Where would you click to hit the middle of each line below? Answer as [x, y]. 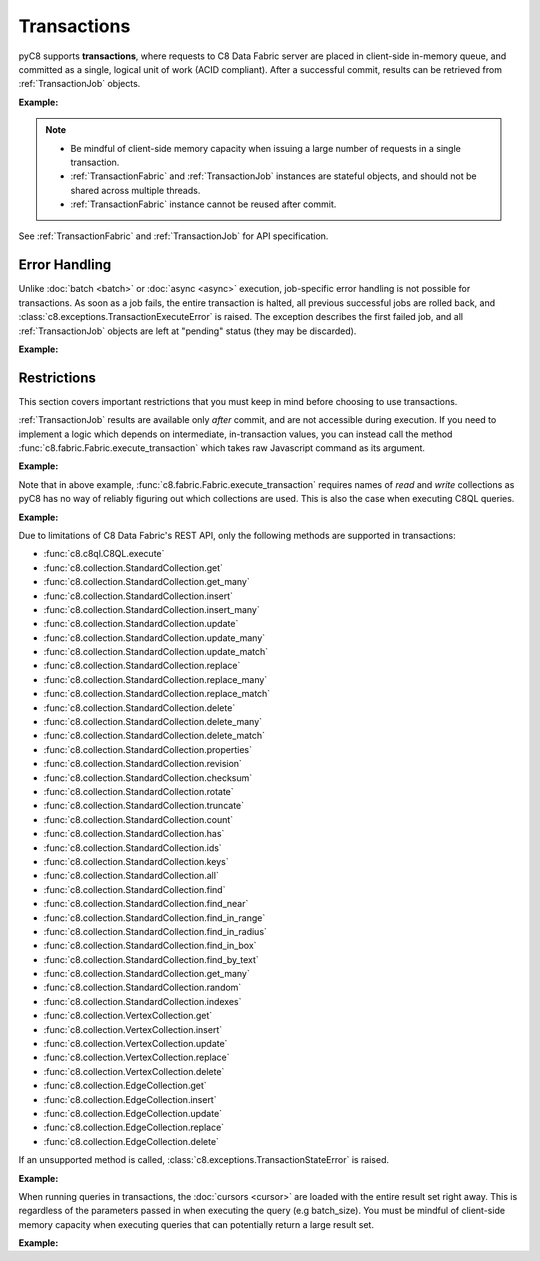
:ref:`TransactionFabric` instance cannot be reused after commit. [203, 204]
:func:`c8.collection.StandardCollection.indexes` [142, 1001]
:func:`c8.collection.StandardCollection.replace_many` [155, 679]
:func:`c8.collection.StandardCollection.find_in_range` [154, 917]
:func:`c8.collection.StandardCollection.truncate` [144, 806]
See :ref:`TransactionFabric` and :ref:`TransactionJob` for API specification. [173, 236]
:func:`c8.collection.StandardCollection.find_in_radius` [155, 931]
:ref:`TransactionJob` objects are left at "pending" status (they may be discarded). [187, 331]
